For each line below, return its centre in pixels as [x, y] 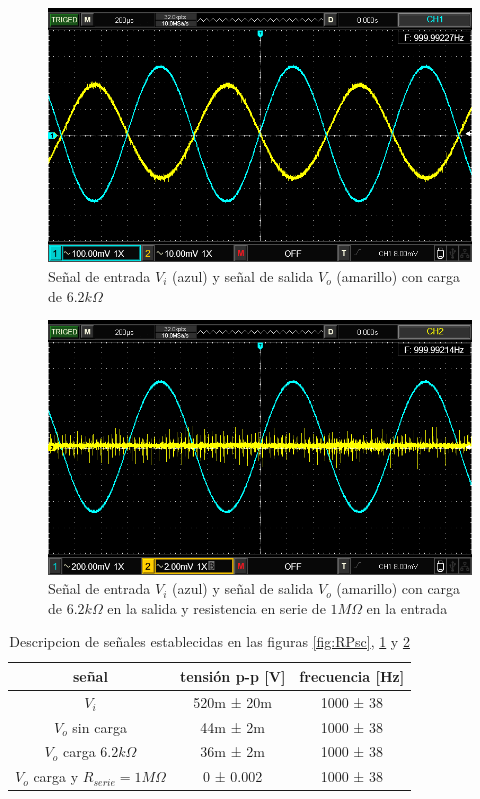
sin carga [99, 726]
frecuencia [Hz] [352, 675]
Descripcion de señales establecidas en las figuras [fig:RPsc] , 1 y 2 [209, 641]
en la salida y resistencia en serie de [216, 607]
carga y [56, 776]
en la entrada [407, 607]
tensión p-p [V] [232, 675]
